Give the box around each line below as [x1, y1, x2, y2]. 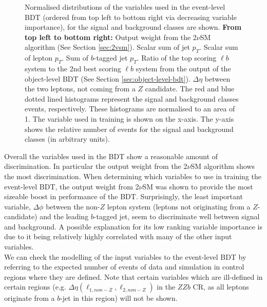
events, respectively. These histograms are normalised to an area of [25, 103, 235, 114]
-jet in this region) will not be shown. [60, 293, 178, 303]
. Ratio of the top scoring [137, 52, 217, 63]
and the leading [40, 211, 89, 222]
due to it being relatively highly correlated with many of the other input [4, 231, 232, 242]
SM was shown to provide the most [142, 181, 253, 191]
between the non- [46, 201, 100, 212]
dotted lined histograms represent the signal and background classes [25, 93, 239, 104]
